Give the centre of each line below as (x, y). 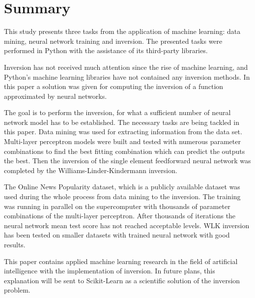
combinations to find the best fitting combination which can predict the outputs (125, 151)
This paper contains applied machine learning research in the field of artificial (121, 261)
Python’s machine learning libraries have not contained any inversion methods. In (127, 76)
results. (15, 244)
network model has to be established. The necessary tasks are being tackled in (122, 122)
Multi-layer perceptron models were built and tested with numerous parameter (122, 141)
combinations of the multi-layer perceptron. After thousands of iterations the (120, 216)
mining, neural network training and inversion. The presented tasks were (113, 41)
